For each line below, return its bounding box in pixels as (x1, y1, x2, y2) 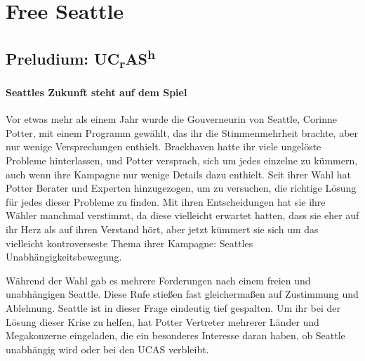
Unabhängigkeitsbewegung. (6, 249, 122, 264)
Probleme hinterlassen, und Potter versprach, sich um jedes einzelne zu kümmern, (6, 153, 358, 168)
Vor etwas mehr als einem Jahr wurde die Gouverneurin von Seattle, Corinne (6, 112, 338, 126)
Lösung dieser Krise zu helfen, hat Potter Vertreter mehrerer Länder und (6, 314, 319, 329)
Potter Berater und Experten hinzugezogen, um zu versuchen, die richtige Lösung (6, 180, 357, 195)
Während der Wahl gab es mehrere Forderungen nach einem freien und (6, 273, 311, 287)
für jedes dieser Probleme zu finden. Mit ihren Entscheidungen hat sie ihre (6, 194, 326, 209)
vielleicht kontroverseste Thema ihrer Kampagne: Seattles (6, 235, 253, 250)
